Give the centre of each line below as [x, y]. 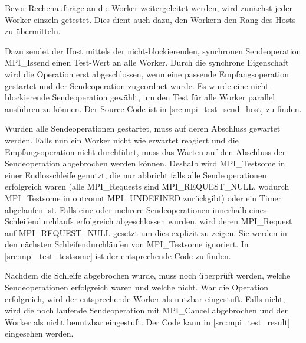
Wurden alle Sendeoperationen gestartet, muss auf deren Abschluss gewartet [143, 128]
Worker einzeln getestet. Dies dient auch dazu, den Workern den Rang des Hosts [150, 19]
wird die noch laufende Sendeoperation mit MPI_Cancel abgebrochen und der [146, 310]
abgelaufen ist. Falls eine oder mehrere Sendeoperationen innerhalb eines [136, 209]
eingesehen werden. [39, 333]
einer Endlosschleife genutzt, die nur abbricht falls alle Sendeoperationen [136, 174]
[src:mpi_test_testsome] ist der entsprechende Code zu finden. [118, 255]
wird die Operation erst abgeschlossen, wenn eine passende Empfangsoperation [147, 73]
